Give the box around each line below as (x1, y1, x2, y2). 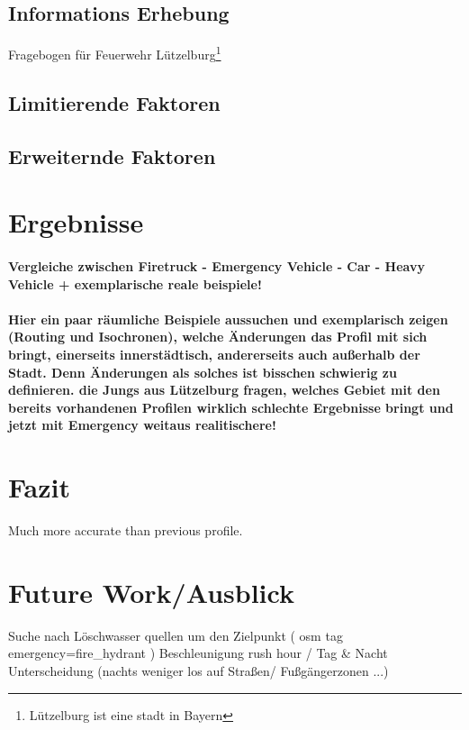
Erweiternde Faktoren (8, 141, 216, 169)
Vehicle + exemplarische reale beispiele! (8, 274, 262, 293)
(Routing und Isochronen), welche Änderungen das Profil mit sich (8, 327, 428, 346)
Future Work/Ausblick (8, 573, 294, 610)
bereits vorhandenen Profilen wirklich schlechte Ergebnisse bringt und (8, 397, 454, 416)
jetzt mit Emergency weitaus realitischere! (8, 415, 276, 434)
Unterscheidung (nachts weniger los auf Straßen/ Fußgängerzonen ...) (8, 661, 389, 680)
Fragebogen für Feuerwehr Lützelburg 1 (8, 42, 221, 63)
